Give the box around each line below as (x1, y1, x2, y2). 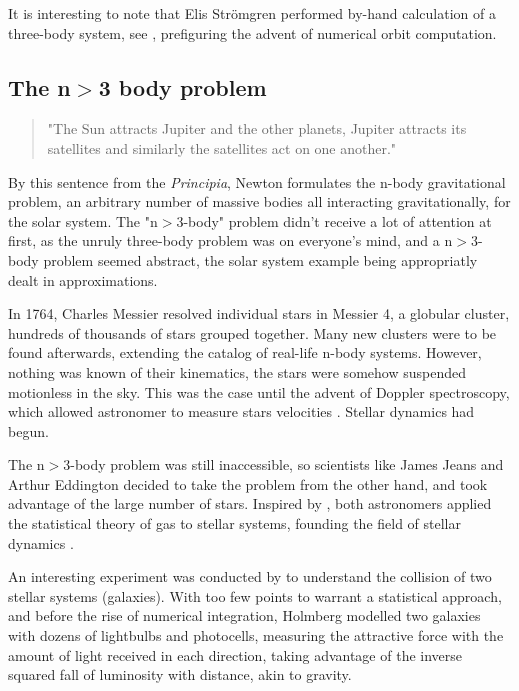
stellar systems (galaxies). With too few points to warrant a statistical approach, (8, 585, 502, 606)
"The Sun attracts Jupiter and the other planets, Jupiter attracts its (47, 118, 467, 139)
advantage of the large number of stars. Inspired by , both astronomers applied (8, 493, 492, 514)
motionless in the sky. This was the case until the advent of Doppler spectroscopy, (8, 381, 510, 402)
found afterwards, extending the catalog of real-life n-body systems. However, (8, 342, 482, 363)
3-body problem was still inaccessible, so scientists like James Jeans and (63, 454, 504, 475)
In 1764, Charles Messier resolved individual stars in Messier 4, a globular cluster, (8, 303, 510, 324)
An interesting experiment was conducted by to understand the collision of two (8, 566, 492, 587)
